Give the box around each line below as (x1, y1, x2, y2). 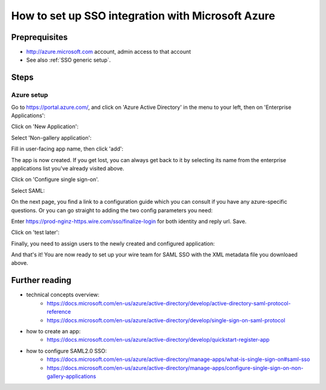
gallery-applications (46, 372, 97, 380)
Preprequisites (11, 32, 68, 42)
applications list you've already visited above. (11, 164, 124, 172)
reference (46, 308, 71, 316)
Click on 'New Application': (11, 123, 78, 130)
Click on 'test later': (11, 229, 60, 236)
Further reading (11, 275, 72, 285)
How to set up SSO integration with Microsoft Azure (11, 9, 275, 22)
